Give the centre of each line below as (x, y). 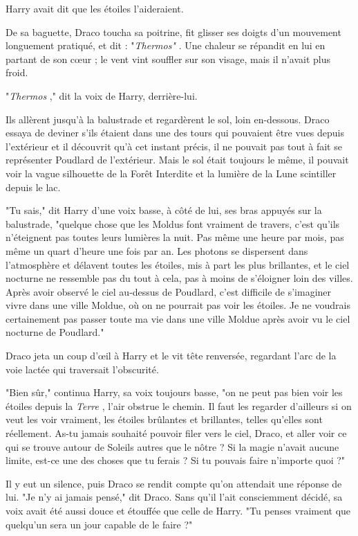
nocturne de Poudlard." (55, 332)
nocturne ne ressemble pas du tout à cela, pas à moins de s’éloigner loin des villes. (179, 278)
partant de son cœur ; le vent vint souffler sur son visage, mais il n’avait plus (168, 59)
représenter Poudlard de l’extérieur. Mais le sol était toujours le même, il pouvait (177, 160)
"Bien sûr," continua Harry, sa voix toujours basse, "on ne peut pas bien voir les (174, 392)
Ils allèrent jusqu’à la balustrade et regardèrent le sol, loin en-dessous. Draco (168, 119)
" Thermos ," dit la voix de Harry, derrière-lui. (102, 95)
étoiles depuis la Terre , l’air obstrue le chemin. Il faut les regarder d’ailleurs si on (179, 405)
